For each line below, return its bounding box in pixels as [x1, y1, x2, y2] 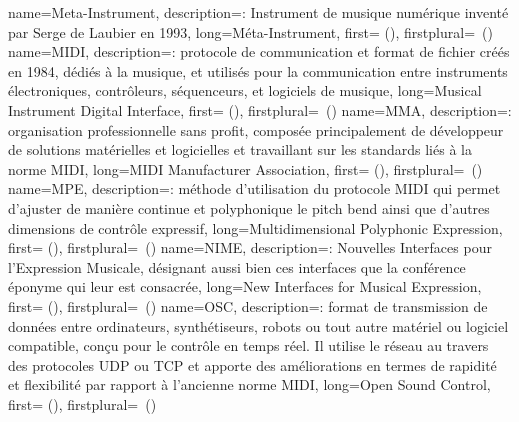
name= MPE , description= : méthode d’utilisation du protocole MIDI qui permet [8, 178, 501, 199]
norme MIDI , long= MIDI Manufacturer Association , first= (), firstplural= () [8, 158, 483, 179]
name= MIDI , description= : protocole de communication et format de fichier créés [8, 41, 510, 62]
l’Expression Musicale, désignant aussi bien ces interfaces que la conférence [8, 256, 466, 277]
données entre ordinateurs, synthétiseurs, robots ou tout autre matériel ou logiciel [8, 315, 509, 336]
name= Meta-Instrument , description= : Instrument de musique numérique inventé [8, 2, 509, 22]
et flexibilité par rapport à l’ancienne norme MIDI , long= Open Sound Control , [8, 374, 491, 395]
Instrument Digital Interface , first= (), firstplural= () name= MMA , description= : [8, 99, 512, 120]
